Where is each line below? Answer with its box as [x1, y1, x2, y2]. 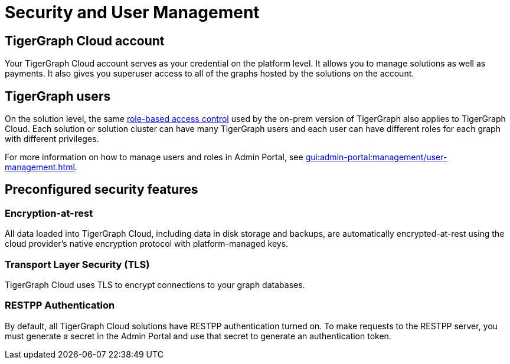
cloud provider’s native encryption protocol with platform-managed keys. [5, 239, 289, 249]
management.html [5, 162, 75, 173]
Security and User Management [5, 2, 260, 22]
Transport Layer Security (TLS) [5, 258, 150, 270]
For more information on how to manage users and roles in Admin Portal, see [5, 152, 303, 163]
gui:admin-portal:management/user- [305, 152, 447, 163]
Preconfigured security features [5, 182, 198, 197]
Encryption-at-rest [5, 207, 93, 219]
